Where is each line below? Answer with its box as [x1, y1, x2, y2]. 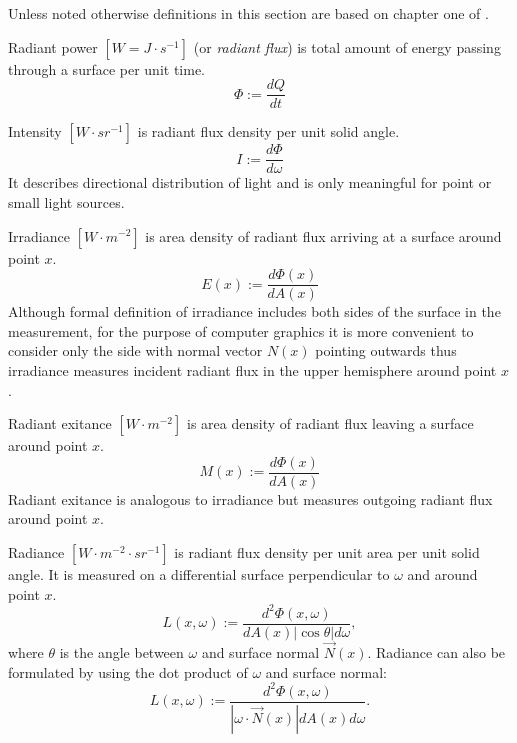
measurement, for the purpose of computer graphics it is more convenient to [8, 320, 474, 341]
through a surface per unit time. [8, 58, 205, 79]
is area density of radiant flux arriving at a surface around [145, 225, 502, 246]
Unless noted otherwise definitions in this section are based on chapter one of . [8, 3, 489, 23]
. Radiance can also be [367, 641, 506, 662]
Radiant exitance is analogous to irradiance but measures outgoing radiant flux [8, 488, 493, 509]
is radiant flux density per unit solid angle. [137, 121, 400, 142]
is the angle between [59, 641, 184, 662]
